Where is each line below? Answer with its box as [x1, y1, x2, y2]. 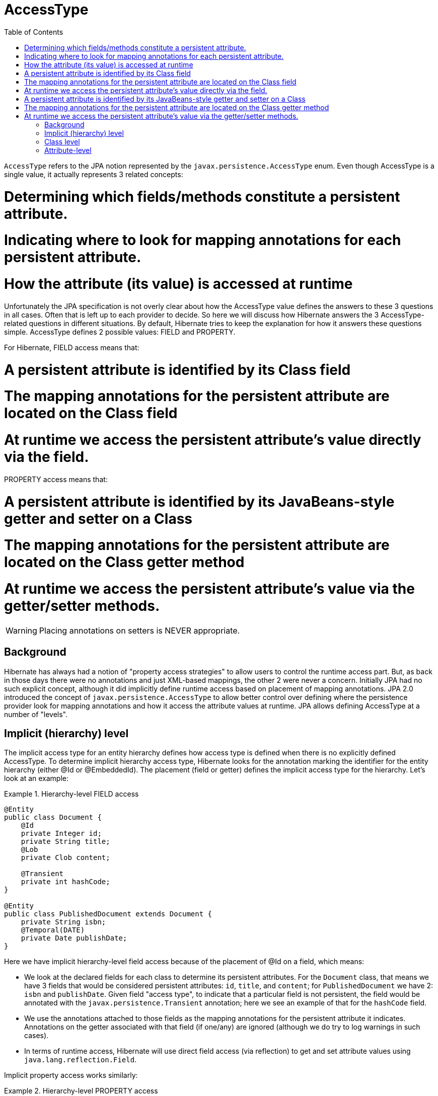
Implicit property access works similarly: [4, 1071, 138, 1080]
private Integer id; [21, 829, 102, 838]
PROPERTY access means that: [4, 475, 108, 484]
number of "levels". [4, 710, 68, 719]
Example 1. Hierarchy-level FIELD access [4, 790, 139, 799]
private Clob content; [21, 853, 110, 862]
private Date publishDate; [21, 934, 127, 943]
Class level [44, 137, 80, 146]
